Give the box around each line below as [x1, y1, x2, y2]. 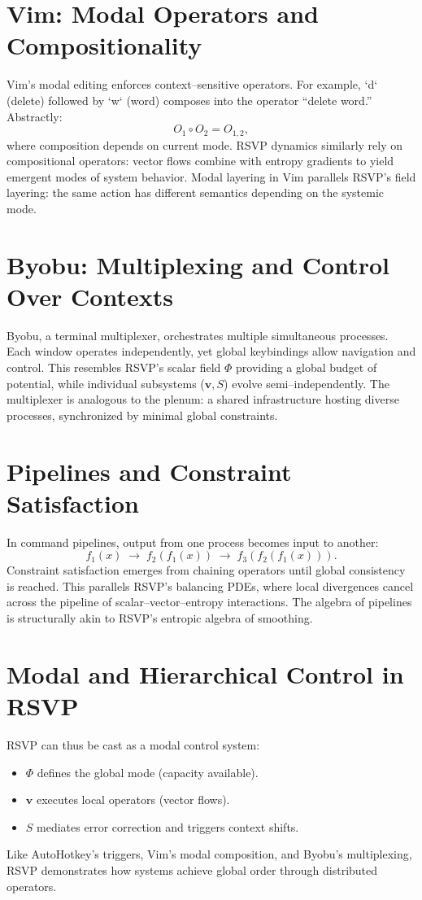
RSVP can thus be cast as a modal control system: [7, 736, 260, 753]
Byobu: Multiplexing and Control [7, 247, 389, 281]
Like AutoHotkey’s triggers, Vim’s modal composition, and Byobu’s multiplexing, [7, 845, 412, 863]
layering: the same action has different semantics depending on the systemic [7, 184, 385, 201]
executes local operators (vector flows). [36, 791, 230, 808]
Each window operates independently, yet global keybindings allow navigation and [7, 343, 416, 360]
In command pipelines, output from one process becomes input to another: [7, 533, 379, 550]
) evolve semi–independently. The [224, 374, 389, 391]
